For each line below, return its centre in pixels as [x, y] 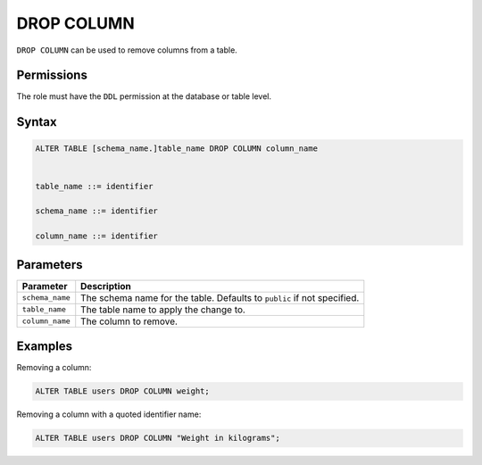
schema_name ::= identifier [96, 211]
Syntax [37, 122]
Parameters [50, 265]
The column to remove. [129, 321]
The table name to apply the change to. [163, 310]
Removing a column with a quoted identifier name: [109, 414]
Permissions [52, 75]
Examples [45, 347]
